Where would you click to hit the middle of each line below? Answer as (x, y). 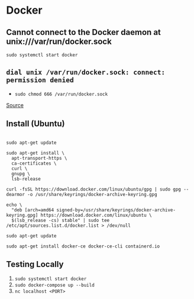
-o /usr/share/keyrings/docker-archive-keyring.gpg (93, 194)
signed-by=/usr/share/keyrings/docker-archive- (116, 210)
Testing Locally (35, 264)
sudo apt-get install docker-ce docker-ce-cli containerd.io (83, 246)
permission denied (40, 80)
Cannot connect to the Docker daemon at (84, 32)
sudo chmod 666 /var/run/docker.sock (61, 94)
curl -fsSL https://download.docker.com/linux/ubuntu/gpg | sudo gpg (94, 189)
